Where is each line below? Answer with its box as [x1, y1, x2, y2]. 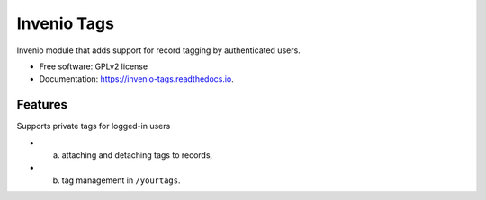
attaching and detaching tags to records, [61, 150, 213, 161]
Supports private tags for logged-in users [16, 121, 171, 132]
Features [16, 97, 67, 112]
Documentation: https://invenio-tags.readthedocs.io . [39, 74, 234, 84]
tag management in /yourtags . [61, 175, 181, 186]
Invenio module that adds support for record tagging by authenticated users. [16, 45, 301, 56]
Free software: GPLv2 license [39, 61, 148, 72]
